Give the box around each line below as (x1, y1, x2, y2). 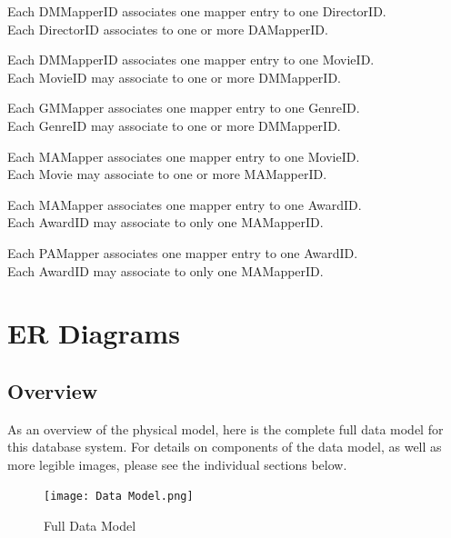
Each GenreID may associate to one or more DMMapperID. (7, 115, 341, 134)
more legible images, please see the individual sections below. (7, 454, 347, 473)
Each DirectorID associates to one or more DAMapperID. (7, 19, 328, 38)
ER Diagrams (7, 314, 180, 352)
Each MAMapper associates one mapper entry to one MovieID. (7, 146, 360, 165)
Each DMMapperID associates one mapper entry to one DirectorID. (7, 2, 386, 20)
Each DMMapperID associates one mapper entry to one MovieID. (7, 50, 375, 69)
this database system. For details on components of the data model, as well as (7, 437, 442, 456)
